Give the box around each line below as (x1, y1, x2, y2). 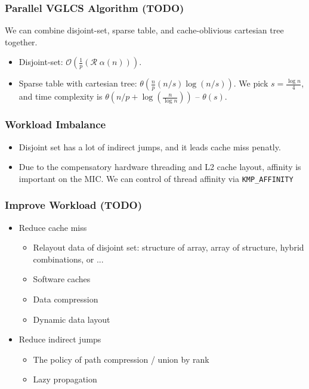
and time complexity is (18, 90, 103, 103)
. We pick (233, 77, 268, 89)
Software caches (33, 273, 91, 285)
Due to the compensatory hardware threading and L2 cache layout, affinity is (18, 160, 301, 173)
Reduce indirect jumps (18, 333, 101, 345)
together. (5, 35, 38, 48)
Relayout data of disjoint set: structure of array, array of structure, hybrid (33, 241, 304, 254)
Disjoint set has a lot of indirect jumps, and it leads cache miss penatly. (18, 140, 281, 153)
